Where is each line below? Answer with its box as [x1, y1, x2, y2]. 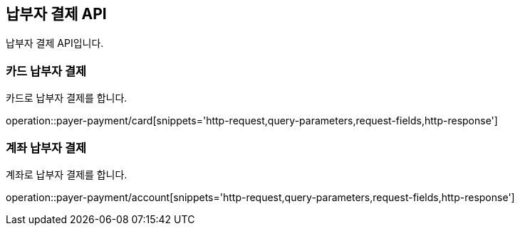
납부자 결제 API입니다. [6, 37, 104, 50]
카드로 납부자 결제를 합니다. [6, 92, 128, 104]
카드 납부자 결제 [6, 63, 87, 78]
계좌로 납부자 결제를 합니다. [6, 168, 128, 181]
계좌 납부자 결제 [6, 140, 87, 155]
